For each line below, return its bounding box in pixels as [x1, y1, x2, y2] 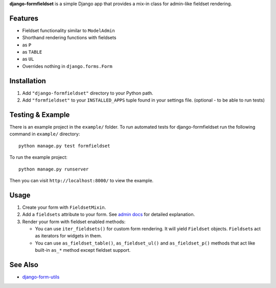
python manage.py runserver [18, 166, 89, 172]
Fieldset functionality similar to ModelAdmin [22, 27, 115, 33]
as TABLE [22, 49, 42, 55]
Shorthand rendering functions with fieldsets [22, 35, 117, 41]
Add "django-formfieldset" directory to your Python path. [22, 90, 153, 96]
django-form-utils [22, 274, 60, 280]
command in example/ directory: [9, 131, 80, 137]
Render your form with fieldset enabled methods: [22, 219, 126, 225]
